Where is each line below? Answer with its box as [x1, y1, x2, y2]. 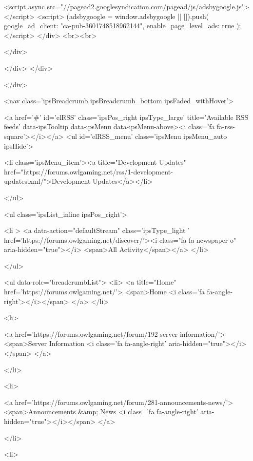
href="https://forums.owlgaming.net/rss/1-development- [4, 166, 173, 176]
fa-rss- [216, 121, 235, 132]
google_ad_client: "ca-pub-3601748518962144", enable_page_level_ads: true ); [4, 20, 241, 31]
